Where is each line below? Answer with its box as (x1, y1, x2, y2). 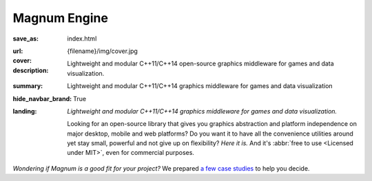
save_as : (12, 34, 39, 43)
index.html (67, 34, 97, 43)
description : (12, 66, 49, 74)
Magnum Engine (12, 10, 108, 25)
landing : (12, 107, 37, 115)
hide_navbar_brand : (12, 94, 72, 103)
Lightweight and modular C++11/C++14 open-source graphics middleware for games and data (67, 59, 334, 68)
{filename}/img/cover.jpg (67, 47, 138, 55)
